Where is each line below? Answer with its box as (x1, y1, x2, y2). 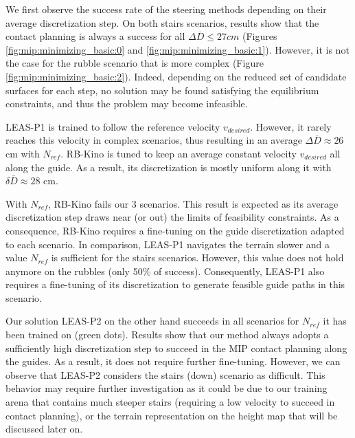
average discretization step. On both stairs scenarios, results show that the (5, 15, 319, 30)
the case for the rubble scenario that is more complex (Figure (5, 56, 264, 70)
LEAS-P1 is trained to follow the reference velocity (5, 119, 220, 133)
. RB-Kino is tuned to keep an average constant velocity (60, 146, 297, 160)
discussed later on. (5, 421, 83, 436)
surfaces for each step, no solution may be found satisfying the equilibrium (5, 83, 319, 97)
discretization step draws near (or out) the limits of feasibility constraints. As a (5, 210, 339, 224)
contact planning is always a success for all (5, 29, 185, 43)
